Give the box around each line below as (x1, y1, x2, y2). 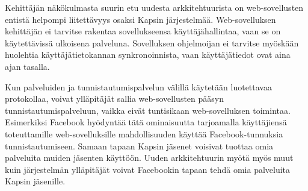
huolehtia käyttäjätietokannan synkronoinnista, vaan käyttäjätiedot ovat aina (5, 48, 291, 61)
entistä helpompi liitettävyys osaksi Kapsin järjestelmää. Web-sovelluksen (5, 13, 276, 25)
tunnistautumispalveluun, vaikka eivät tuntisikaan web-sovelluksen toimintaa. (5, 104, 291, 116)
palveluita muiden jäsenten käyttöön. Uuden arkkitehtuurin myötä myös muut (5, 151, 294, 164)
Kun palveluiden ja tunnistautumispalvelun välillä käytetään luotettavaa (5, 80, 272, 93)
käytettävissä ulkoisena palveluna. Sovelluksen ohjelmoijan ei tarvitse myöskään (5, 36, 299, 49)
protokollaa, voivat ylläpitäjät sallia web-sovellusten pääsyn (5, 92, 224, 105)
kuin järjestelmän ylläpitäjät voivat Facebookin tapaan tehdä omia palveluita (5, 163, 291, 175)
